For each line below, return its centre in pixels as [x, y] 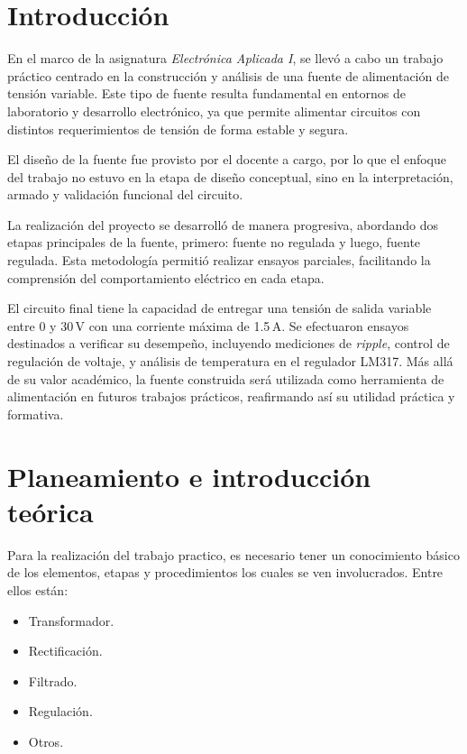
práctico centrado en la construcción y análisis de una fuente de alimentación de [228, 75]
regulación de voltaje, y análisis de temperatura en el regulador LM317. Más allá [230, 361]
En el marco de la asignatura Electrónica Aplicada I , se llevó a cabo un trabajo [225, 58]
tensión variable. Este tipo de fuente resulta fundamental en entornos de [207, 93]
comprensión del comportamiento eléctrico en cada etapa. [166, 277]
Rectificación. [65, 651]
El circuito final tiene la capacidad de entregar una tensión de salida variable [220, 308]
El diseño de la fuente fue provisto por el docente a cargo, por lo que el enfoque [227, 159]
